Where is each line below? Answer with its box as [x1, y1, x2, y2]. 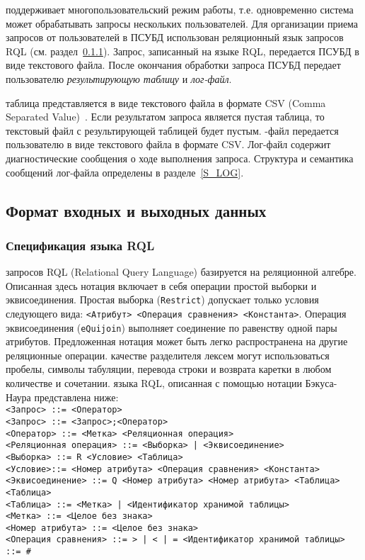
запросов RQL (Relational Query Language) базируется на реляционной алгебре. [6, 264, 357, 279]
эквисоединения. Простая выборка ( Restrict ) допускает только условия [6, 292, 319, 307]
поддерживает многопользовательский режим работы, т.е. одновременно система [6, 2, 354, 16]
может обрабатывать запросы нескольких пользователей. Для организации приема [6, 16, 359, 30]
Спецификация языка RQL [6, 236, 155, 254]
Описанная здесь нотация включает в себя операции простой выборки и [6, 278, 317, 293]
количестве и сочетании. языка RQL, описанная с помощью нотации [6, 376, 302, 391]
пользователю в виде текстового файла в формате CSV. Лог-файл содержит [6, 137, 331, 152]
